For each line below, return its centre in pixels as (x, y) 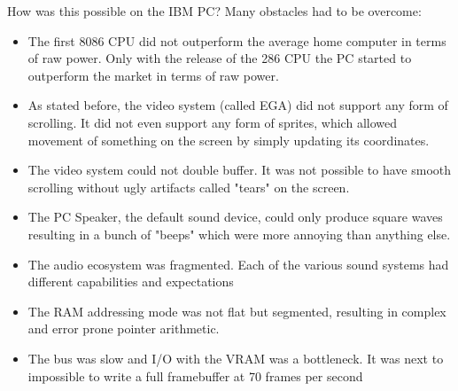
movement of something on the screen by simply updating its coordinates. (229, 140)
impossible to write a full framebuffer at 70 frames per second (195, 375)
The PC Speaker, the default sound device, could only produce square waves (235, 217)
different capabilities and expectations (131, 282)
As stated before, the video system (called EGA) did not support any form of (238, 105)
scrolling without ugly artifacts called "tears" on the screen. (189, 187)
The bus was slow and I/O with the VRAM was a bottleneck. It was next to (236, 358)
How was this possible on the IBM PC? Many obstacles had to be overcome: (214, 11)
